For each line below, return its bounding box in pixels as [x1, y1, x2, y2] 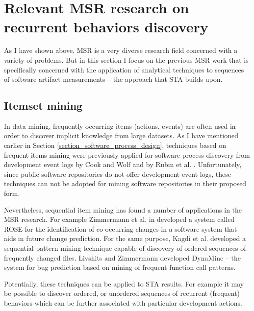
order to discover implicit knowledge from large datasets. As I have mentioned [4, 130, 239, 141]
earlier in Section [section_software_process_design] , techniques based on [4, 140, 226, 150]
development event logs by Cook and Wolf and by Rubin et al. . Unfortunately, [4, 159, 242, 169]
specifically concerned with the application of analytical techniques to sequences [4, 64, 244, 74]
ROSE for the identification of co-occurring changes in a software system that [4, 223, 237, 234]
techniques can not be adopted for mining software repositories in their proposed [4, 178, 247, 189]
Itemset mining [4, 98, 83, 113]
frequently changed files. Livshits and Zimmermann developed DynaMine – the [4, 252, 241, 263]
